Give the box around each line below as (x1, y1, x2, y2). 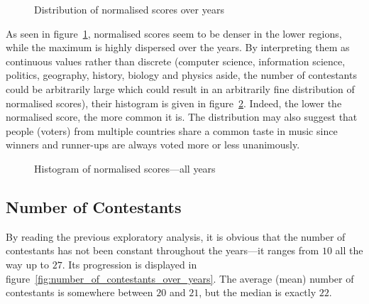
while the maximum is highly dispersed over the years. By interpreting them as (6, 40, 350, 55)
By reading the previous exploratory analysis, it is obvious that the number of (6, 229, 346, 244)
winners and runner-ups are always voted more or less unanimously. (6, 137, 300, 152)
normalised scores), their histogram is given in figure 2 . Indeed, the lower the (6, 95, 342, 110)
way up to (6, 256, 50, 271)
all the (335, 243, 363, 258)
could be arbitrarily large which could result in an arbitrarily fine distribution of (6, 81, 355, 96)
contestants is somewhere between (6, 285, 153, 300)
